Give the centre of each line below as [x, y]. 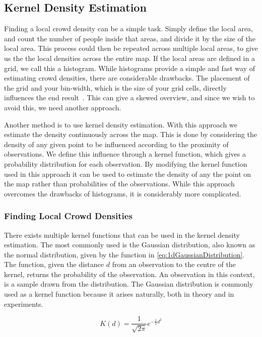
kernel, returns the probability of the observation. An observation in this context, [129, 274]
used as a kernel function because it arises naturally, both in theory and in [119, 294]
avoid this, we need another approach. [63, 107]
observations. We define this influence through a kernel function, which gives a [125, 154]
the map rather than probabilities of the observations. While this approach [119, 184]
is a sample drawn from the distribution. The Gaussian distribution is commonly [129, 284]
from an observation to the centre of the [174, 264]
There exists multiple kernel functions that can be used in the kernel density [122, 234]
